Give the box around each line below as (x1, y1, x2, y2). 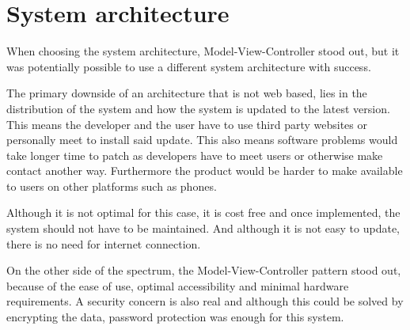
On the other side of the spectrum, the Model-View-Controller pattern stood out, (6, 262, 401, 279)
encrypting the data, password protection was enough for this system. (6, 309, 344, 325)
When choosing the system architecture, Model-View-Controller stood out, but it (6, 43, 400, 59)
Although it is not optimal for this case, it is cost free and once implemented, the (6, 204, 401, 221)
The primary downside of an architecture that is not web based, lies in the (6, 85, 367, 101)
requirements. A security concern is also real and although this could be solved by (6, 293, 404, 309)
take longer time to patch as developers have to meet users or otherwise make (6, 146, 383, 163)
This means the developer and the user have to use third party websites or (6, 116, 368, 132)
